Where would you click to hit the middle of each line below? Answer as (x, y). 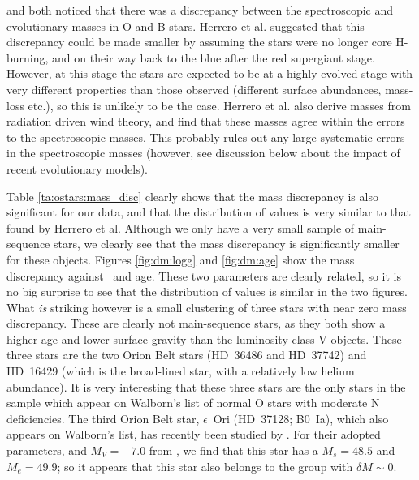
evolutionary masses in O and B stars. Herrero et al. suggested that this (186, 26)
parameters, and (47, 450)
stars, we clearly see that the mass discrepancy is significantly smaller (227, 244)
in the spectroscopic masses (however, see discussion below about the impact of (203, 153)
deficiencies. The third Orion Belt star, (103, 418)
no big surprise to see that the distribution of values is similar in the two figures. (207, 291)
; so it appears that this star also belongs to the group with (205, 466)
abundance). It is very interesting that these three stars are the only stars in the (206, 386)
